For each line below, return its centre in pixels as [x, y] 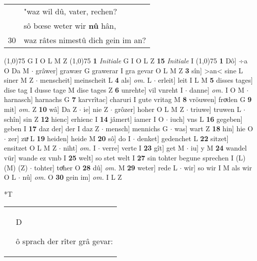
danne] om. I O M [217, 89]
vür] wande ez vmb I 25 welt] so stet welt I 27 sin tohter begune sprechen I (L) [125, 157]
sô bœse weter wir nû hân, [70, 26]
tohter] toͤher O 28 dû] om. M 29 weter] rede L [106, 167]
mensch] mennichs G [137, 129]
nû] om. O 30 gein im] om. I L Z [72, 177]
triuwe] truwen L [216, 109]
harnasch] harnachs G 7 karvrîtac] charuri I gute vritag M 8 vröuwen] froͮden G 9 [128, 99]
